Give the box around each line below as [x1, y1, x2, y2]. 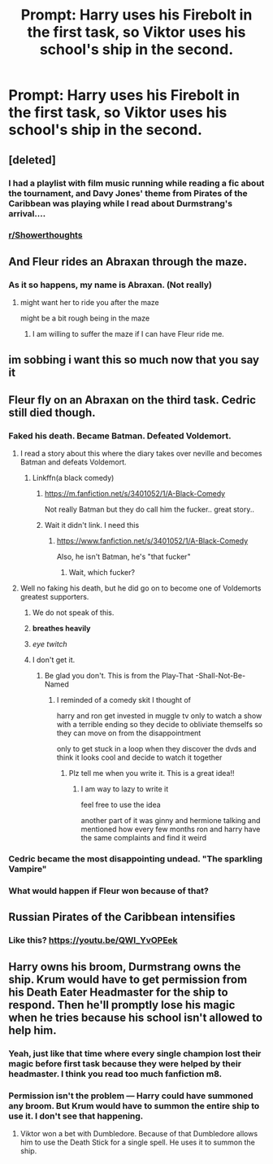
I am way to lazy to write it [80, 784, 169, 794]
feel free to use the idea [80, 800, 161, 810]
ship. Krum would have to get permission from [8, 972, 248, 986]
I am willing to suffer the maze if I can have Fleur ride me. [32, 329, 225, 339]
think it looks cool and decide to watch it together [56, 752, 223, 762]
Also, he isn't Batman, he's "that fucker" [56, 551, 191, 562]
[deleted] [8, 153, 57, 167]
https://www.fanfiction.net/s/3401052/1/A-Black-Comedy [56, 536, 249, 546]
